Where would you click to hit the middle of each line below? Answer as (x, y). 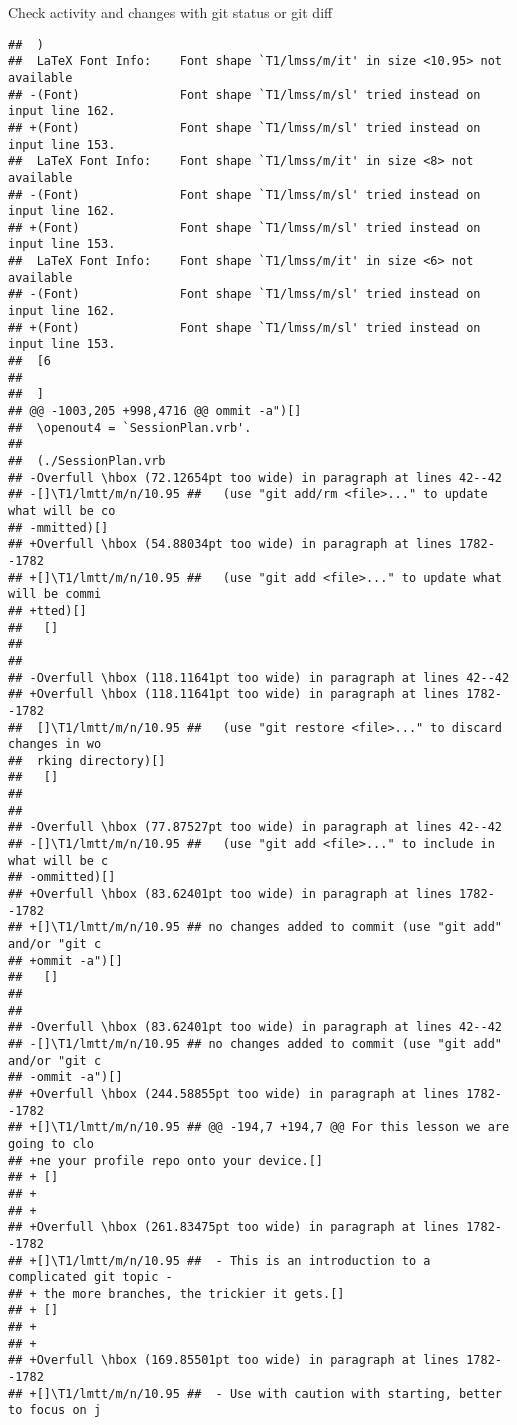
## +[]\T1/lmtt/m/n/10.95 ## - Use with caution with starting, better (255, 1393)
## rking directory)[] (87, 760)
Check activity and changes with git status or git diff (170, 12)
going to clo (51, 1143)
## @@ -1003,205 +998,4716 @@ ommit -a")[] (155, 411)
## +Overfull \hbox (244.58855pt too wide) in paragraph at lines (234, 1093)
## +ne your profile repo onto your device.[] (165, 1160)
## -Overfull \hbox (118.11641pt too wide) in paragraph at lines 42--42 (259, 677)
